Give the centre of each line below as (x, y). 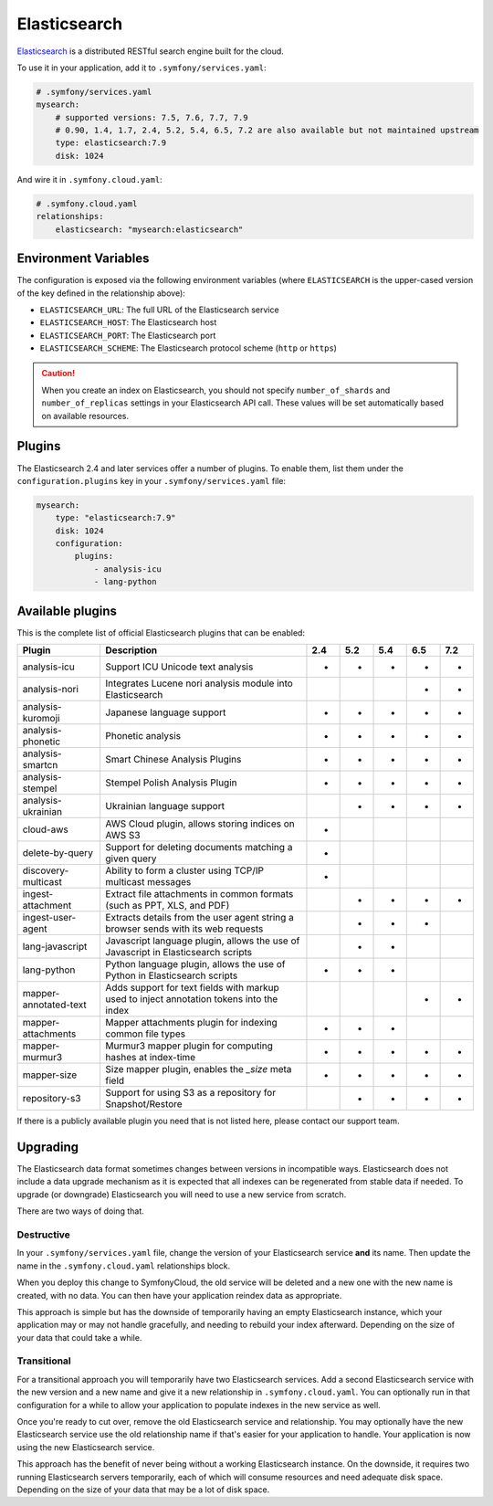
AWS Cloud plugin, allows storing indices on (200, 824)
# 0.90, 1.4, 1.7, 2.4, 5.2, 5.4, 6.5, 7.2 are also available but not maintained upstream (267, 131)
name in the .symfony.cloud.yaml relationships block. (124, 1266)
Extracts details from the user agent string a (199, 918)
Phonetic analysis (143, 736)
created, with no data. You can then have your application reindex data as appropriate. (179, 1295)
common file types (146, 1034)
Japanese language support (166, 712)
